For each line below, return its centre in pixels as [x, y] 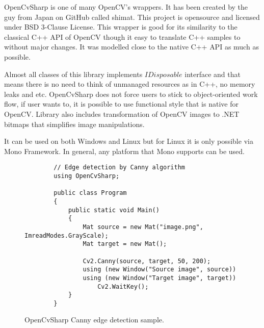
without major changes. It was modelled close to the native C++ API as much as [131, 47]
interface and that [213, 74]
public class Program [90, 193]
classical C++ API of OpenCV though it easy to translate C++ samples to [122, 36]
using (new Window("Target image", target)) [160, 278]
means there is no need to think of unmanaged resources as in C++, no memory [130, 84]
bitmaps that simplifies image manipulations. [74, 124]
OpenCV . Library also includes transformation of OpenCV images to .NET [122, 113]
